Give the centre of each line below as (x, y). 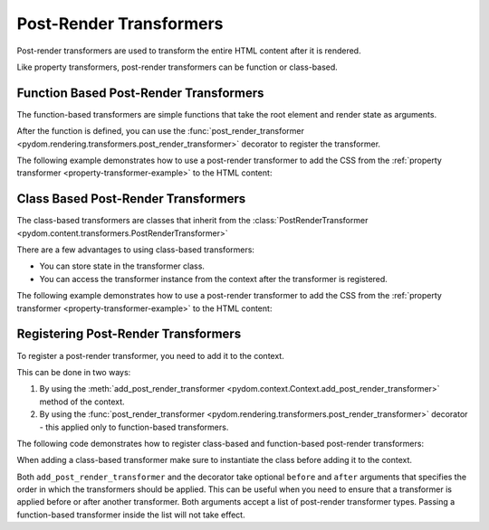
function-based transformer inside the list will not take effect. (131, 515)
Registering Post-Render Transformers (129, 334)
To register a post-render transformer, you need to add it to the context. (150, 355)
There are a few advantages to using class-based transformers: (136, 250)
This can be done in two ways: (74, 372)
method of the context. (82, 402)
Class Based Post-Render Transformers (131, 199)
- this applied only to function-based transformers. (134, 427)
